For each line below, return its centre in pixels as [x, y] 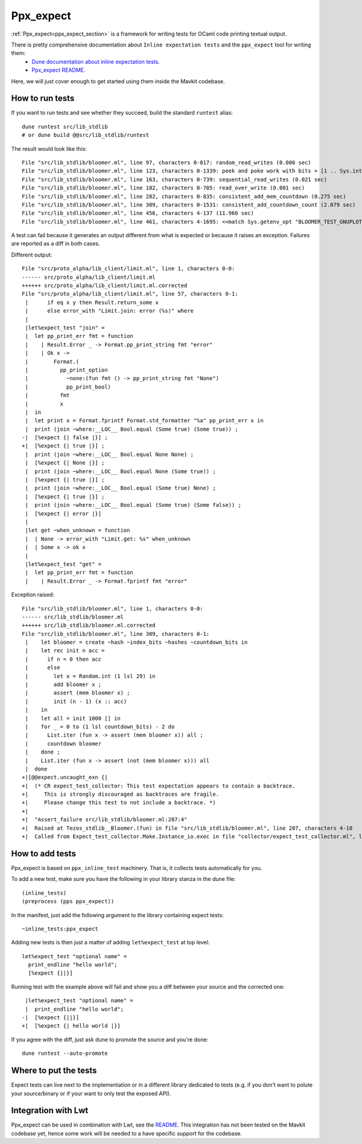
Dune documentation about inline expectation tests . [96, 62]
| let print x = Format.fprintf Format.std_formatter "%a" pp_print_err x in [144, 421]
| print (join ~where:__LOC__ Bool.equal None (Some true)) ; [121, 471]
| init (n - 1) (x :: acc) [76, 701]
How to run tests [43, 99]
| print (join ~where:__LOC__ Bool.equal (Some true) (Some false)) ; [133, 505]
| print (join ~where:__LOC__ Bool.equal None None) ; [110, 454]
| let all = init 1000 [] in [73, 718]
